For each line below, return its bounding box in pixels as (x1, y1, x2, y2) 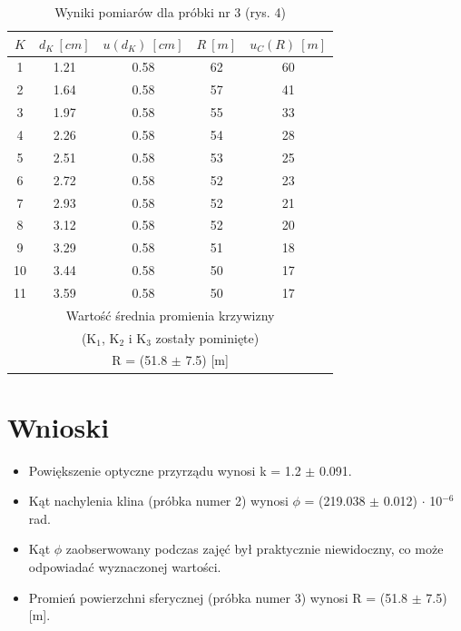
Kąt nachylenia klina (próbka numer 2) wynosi (28, 491, 289, 510)
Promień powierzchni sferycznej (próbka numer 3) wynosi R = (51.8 (28, 587, 408, 606)
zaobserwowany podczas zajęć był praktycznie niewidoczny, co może (65, 539, 444, 558)
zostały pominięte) (155, 328, 260, 347)
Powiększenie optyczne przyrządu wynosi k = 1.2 (28, 460, 301, 479)
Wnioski (7, 408, 110, 445)
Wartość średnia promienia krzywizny (65, 305, 275, 324)
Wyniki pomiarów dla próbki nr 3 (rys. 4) (54, 3, 286, 21)
